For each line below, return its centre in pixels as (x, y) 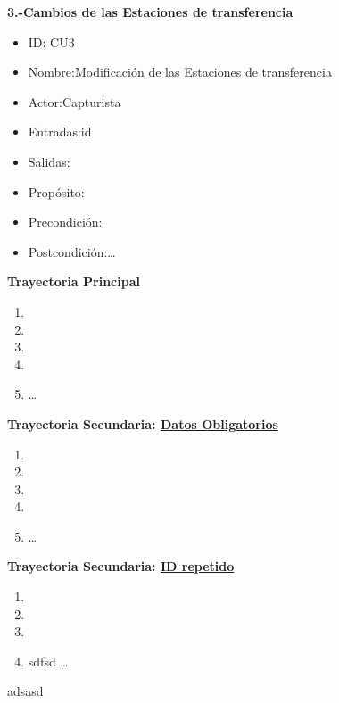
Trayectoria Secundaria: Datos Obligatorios (143, 423)
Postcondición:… (72, 251)
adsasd (25, 691)
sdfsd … (48, 661)
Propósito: (56, 191)
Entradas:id (60, 132)
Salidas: (49, 161)
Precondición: (65, 222)
